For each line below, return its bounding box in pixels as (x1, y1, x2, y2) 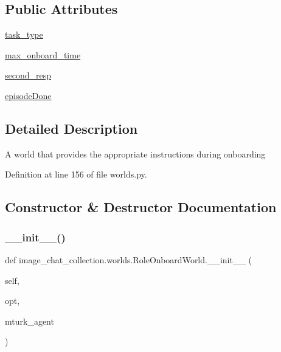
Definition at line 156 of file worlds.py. (5, 168, 147, 181)
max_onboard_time (5, 48, 81, 61)
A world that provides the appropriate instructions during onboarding (5, 147, 266, 160)
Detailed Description (5, 119, 138, 137)
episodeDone (5, 89, 52, 102)
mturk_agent (5, 314, 54, 327)
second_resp (5, 69, 52, 81)
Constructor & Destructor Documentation (5, 198, 277, 216)
